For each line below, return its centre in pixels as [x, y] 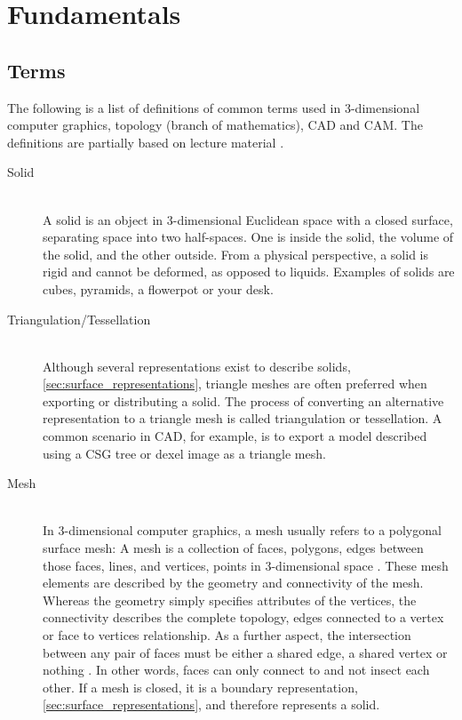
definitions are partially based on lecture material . [146, 142]
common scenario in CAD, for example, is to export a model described [235, 436]
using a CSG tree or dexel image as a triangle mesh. [184, 453]
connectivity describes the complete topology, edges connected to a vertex [243, 617]
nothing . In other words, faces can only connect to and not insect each [236, 670]
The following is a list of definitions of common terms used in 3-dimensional [214, 107]
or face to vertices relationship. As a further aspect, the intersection [227, 635]
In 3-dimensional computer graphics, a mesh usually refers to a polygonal [242, 530]
